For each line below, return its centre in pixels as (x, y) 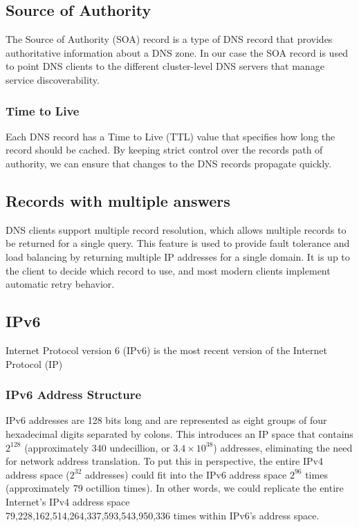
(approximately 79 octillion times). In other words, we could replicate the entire (175, 488)
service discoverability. (53, 79)
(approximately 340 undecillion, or (97, 447)
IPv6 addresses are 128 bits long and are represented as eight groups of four (166, 420)
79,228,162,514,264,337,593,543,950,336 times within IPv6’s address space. (163, 515)
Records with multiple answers (118, 200)
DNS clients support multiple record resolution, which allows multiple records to (176, 229)
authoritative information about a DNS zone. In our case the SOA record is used (177, 52)
